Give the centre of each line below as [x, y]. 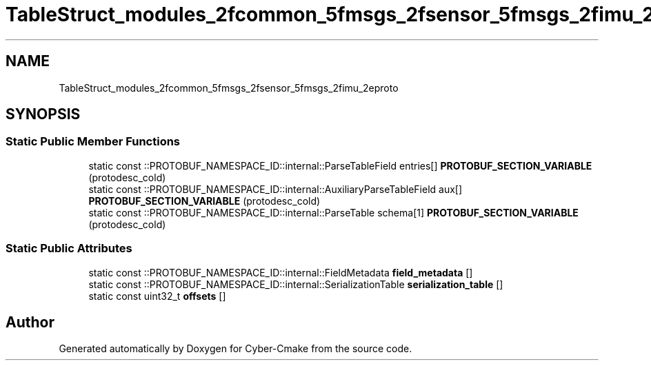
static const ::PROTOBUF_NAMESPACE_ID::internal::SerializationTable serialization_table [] [296, 284]
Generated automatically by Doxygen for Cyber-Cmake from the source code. [236, 349]
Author [30, 322]
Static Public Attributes [69, 248]
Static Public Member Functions [93, 142]
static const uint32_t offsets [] [157, 296]
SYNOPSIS [43, 114]
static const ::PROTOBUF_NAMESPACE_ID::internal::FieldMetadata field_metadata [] [281, 272]
